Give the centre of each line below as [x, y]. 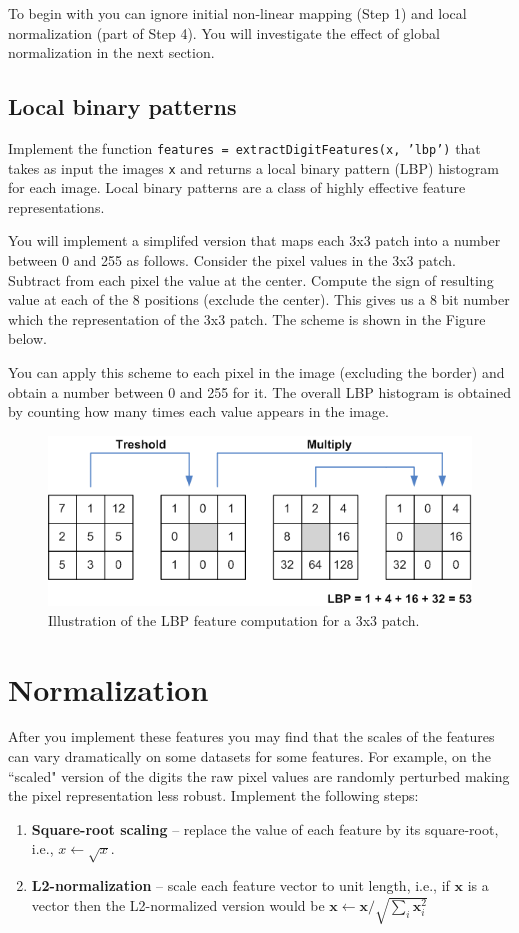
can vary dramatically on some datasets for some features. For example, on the [249, 756]
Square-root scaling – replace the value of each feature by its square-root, [265, 828]
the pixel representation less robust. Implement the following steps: [213, 795]
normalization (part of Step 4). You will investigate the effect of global [224, 32]
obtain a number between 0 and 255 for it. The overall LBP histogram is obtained [259, 391]
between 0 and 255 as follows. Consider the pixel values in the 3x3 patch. [232, 260]
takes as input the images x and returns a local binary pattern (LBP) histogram [253, 167]
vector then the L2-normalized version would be [178, 904]
